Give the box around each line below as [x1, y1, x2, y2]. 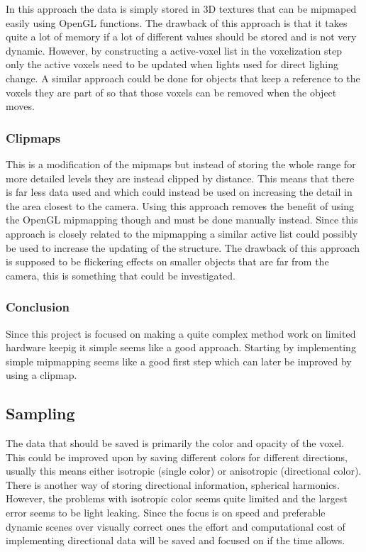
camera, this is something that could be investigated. [6, 267, 235, 282]
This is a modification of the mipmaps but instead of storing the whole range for [6, 156, 356, 171]
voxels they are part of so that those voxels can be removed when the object [6, 84, 337, 99]
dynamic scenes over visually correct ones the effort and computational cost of [6, 519, 345, 534]
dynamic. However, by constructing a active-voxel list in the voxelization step [6, 43, 342, 57]
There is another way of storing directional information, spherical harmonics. [6, 477, 340, 492]
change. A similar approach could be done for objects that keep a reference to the [6, 70, 360, 85]
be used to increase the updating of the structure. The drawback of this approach [6, 240, 360, 255]
